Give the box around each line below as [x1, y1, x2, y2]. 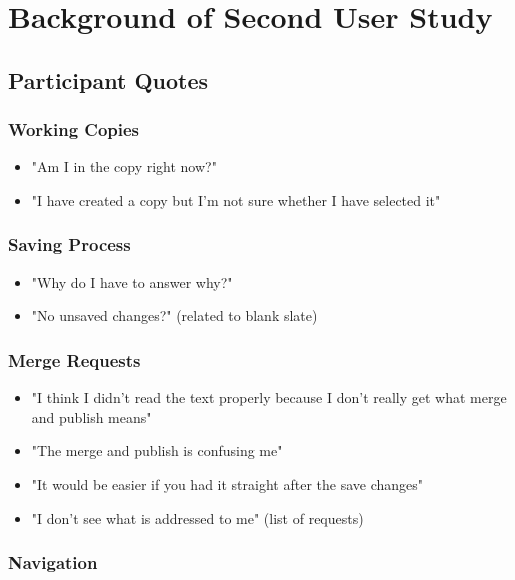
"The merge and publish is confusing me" [31, 440, 283, 461]
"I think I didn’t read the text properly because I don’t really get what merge [31, 387, 507, 408]
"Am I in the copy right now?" [31, 156, 217, 177]
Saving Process [8, 232, 131, 257]
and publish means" [31, 406, 152, 427]
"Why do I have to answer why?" [31, 271, 233, 292]
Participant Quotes [8, 64, 209, 95]
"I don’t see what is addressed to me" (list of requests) [31, 507, 364, 528]
